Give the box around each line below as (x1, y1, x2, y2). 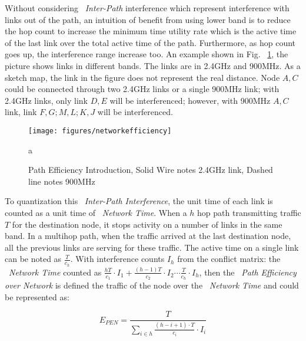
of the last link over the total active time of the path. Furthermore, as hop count (5, 36, 296, 48)
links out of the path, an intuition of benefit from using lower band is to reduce (5, 13, 291, 25)
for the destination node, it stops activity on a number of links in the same (12, 218, 282, 230)
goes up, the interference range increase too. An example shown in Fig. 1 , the (5, 48, 288, 60)
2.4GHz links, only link (5, 94, 88, 106)
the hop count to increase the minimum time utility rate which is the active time (5, 25, 297, 37)
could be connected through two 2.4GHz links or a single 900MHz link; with (5, 83, 280, 95)
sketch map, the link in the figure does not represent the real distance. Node (5, 71, 280, 83)
